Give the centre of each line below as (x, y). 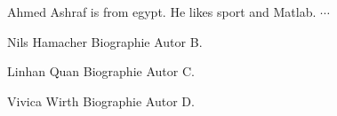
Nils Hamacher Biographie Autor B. (105, 41)
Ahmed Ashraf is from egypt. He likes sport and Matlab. (162, 12)
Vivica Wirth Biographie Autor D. (101, 101)
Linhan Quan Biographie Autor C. (101, 71)
